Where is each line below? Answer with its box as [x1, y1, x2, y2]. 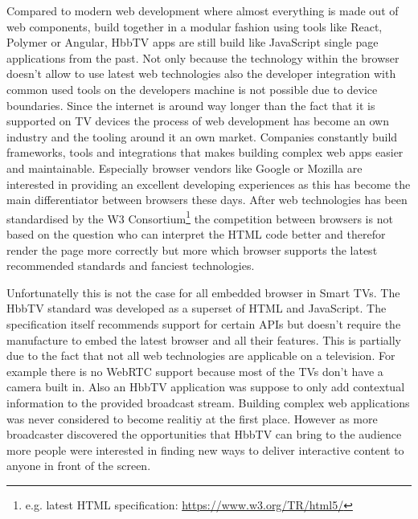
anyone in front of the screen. [6, 457, 151, 474]
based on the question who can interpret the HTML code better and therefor [6, 225, 386, 242]
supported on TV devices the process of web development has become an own [6, 112, 390, 129]
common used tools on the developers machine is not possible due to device [6, 80, 378, 97]
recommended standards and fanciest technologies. [6, 257, 255, 274]
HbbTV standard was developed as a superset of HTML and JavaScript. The [6, 300, 387, 317]
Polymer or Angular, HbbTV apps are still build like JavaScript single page [6, 34, 379, 51]
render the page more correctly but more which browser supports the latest [6, 241, 378, 258]
